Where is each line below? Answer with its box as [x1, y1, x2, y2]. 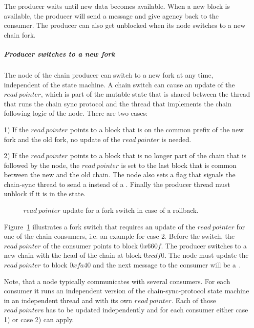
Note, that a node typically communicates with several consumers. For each [4, 276, 230, 286]
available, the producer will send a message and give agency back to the [4, 10, 219, 20]
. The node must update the [164, 250, 249, 260]
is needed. [162, 134, 191, 144]
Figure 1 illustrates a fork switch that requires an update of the [4, 221, 195, 231]
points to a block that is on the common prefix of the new [70, 124, 244, 134]
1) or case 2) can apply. [4, 314, 74, 324]
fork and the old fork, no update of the [4, 134, 121, 144]
